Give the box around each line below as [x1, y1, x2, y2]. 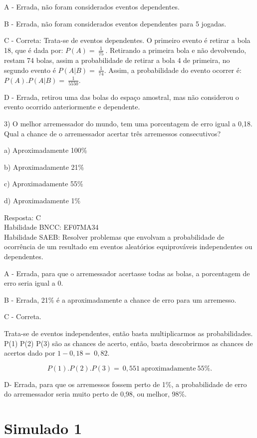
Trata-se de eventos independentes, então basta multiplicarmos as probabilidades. [4, 328, 253, 338]
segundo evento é [4, 64, 56, 75]
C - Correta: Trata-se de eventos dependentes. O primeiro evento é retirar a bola [4, 35, 251, 45]
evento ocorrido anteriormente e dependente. [4, 101, 140, 112]
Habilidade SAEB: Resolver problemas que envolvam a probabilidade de [4, 231, 225, 242]
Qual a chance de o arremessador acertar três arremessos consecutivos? [4, 128, 221, 138]
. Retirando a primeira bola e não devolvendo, [105, 44, 247, 55]
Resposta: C [4, 212, 41, 222]
